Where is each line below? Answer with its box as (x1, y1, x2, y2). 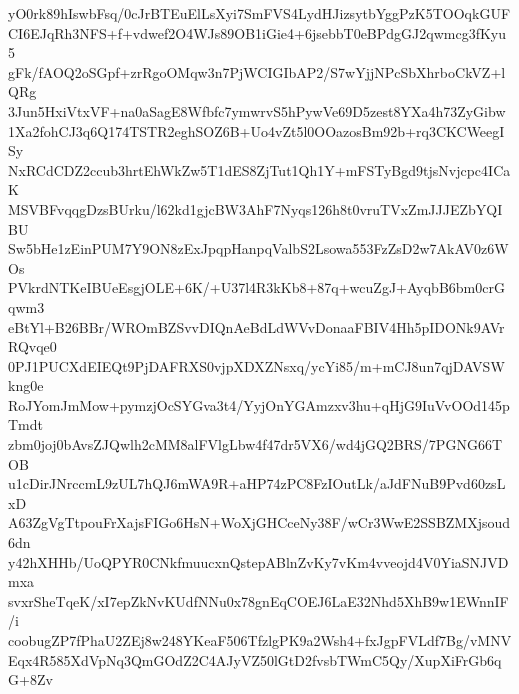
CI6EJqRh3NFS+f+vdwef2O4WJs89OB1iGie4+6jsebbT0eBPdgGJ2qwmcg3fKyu (8, 22, 506, 43)
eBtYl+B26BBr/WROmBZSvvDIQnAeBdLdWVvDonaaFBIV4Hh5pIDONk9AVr (8, 316, 505, 337)
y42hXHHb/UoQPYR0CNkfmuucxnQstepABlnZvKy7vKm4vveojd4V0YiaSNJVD (8, 551, 509, 572)
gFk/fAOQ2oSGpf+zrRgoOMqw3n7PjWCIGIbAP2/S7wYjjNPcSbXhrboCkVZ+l (8, 61, 506, 82)
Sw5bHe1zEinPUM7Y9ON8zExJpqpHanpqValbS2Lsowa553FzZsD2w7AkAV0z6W (8, 238, 509, 259)
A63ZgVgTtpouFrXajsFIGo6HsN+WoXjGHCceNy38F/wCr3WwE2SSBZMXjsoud (8, 512, 511, 533)
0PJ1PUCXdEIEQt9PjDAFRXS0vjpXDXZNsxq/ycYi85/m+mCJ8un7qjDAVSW (8, 355, 505, 376)
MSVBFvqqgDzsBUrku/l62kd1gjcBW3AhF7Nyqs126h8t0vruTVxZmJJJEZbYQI (8, 198, 503, 219)
